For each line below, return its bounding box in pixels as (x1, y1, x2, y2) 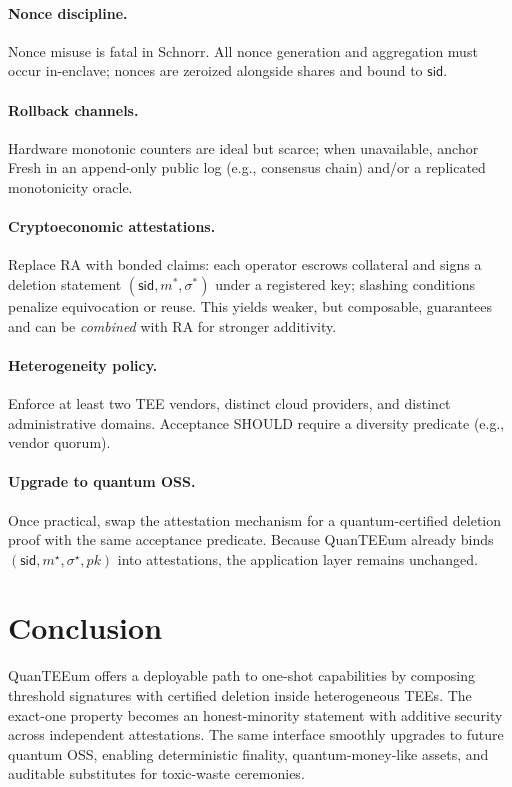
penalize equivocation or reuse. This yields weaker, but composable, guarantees (8, 295, 492, 316)
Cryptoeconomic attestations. (8, 216, 216, 237)
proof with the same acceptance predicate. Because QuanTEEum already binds (8, 529, 494, 550)
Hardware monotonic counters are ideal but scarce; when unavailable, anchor (8, 137, 479, 158)
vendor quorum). (8, 432, 111, 453)
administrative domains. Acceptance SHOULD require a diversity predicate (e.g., (8, 412, 505, 433)
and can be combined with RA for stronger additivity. (8, 315, 337, 336)
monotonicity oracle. (8, 176, 133, 197)
